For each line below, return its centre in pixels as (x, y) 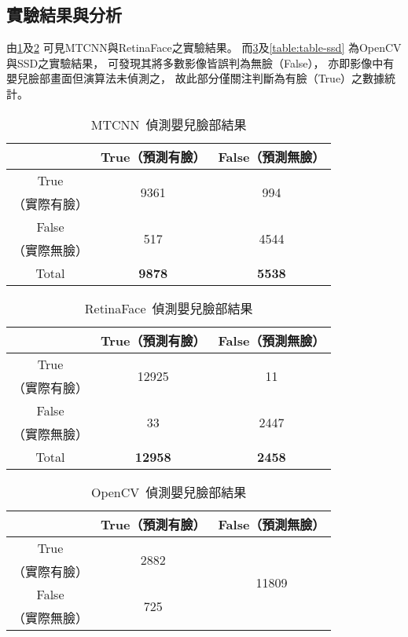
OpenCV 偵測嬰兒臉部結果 (169, 492)
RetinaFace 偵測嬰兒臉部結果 (169, 308)
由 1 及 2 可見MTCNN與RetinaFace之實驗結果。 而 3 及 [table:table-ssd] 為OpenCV (204, 48)
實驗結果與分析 (64, 15)
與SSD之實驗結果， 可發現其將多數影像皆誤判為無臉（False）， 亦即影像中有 (200, 62)
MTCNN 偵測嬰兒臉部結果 (169, 124)
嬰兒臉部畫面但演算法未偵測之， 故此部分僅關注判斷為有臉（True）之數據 (196, 78)
